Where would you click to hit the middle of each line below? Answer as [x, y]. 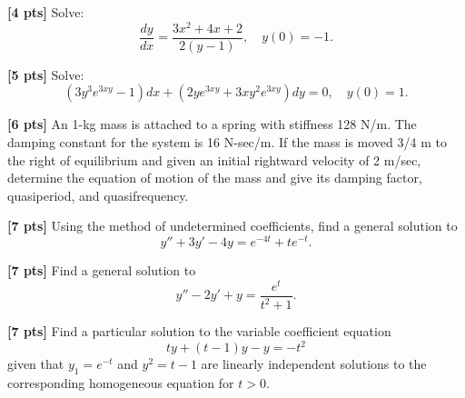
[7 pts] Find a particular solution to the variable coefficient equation [199, 331]
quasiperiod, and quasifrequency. [98, 195]
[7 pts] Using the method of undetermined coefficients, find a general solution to [232, 226]
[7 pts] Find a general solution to [102, 269]
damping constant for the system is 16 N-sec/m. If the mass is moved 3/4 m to [227, 141]
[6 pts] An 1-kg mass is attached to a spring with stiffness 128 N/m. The [212, 124]
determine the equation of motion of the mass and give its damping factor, [215, 178]
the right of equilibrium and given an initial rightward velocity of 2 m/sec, [214, 159]
